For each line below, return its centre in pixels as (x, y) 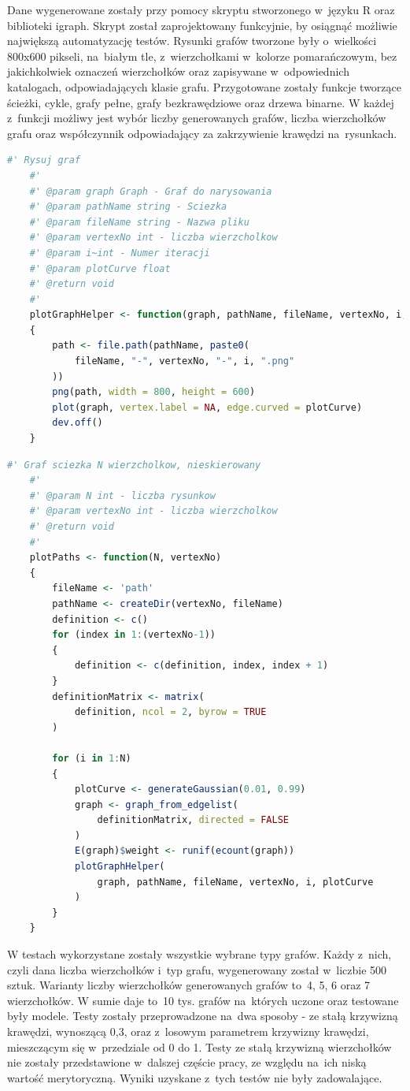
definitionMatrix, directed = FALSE (193, 820)
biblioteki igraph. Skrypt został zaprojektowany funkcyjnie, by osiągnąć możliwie (202, 25)
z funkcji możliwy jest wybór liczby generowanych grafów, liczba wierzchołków (197, 118)
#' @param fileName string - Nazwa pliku (139, 222)
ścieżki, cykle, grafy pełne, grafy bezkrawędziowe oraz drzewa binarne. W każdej (201, 102)
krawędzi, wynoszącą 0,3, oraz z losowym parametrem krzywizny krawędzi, (188, 1031)
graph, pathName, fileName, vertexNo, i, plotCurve (235, 882)
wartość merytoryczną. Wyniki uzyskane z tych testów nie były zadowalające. (195, 1077)
